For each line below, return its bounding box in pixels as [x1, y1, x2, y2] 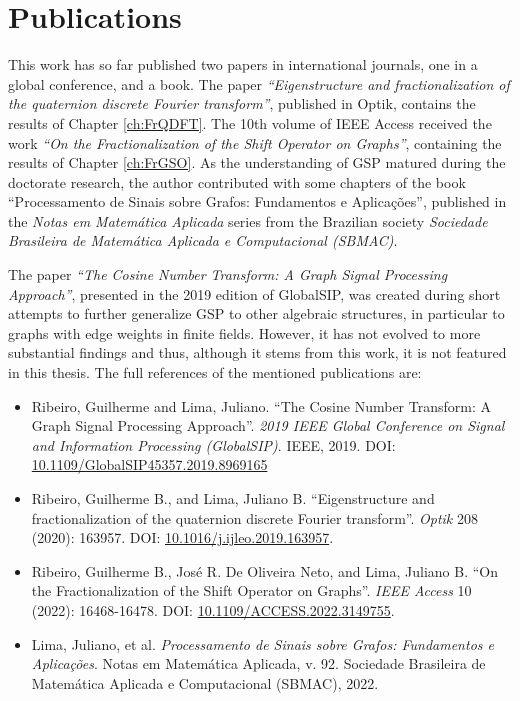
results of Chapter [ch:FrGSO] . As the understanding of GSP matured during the [8, 152, 506, 173]
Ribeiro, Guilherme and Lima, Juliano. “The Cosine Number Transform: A [31, 395, 491, 416]
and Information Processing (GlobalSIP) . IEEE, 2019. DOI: [31, 434, 396, 455]
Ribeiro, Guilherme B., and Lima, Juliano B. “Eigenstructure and [31, 488, 435, 508]
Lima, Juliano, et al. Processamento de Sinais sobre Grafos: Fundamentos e [31, 633, 494, 654]
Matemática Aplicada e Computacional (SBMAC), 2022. [31, 672, 379, 693]
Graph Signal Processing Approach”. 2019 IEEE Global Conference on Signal [31, 415, 505, 436]
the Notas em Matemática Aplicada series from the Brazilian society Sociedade [8, 210, 488, 231]
